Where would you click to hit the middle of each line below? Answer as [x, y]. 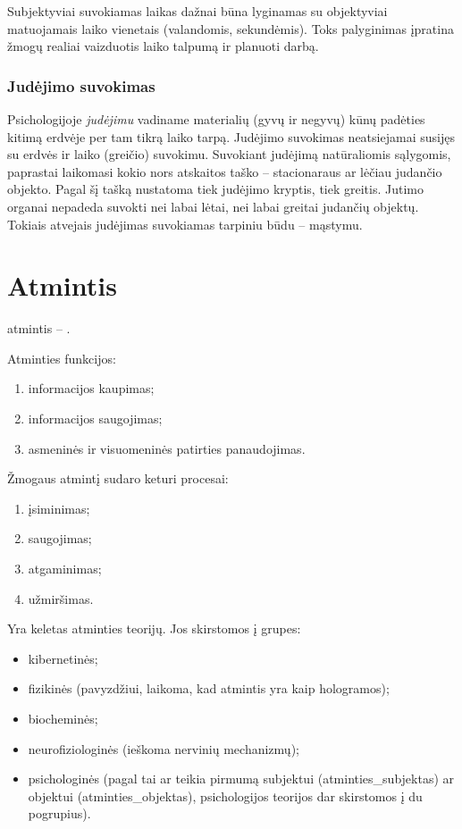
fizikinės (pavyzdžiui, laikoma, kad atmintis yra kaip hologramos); [209, 688]
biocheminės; [63, 718]
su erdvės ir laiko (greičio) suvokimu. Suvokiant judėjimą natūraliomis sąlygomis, [229, 154]
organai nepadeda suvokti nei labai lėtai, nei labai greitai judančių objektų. [213, 206]
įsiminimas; [59, 508]
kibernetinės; [63, 658]
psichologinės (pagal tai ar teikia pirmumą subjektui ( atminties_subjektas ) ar [241, 779]
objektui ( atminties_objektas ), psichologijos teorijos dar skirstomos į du [225, 796]
